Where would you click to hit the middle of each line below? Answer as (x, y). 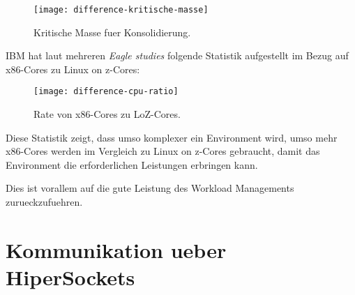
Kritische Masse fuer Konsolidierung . (112, 32)
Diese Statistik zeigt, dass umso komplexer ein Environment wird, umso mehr (172, 137)
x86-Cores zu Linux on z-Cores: (73, 69)
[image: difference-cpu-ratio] (106, 92)
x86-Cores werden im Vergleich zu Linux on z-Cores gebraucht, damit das (163, 151)
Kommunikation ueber (116, 249)
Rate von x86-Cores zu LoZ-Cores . (107, 114)
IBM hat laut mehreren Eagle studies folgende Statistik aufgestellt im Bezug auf (177, 55)
